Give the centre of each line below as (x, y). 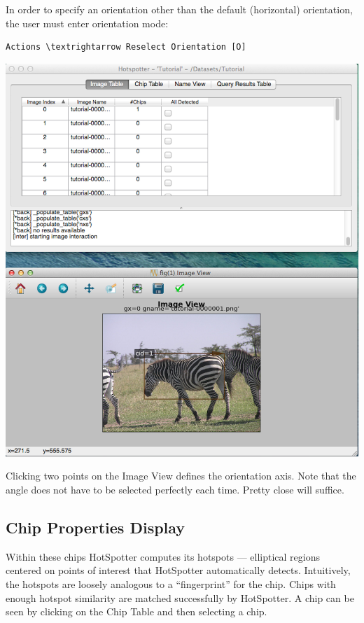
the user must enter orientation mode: (87, 23)
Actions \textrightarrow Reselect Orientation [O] (126, 47)
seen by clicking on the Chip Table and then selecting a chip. (136, 611)
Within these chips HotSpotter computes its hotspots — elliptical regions (163, 556)
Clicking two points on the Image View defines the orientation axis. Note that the (181, 476)
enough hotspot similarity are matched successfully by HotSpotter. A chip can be (180, 597)
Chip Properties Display (96, 527)
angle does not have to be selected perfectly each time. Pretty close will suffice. (175, 489)
